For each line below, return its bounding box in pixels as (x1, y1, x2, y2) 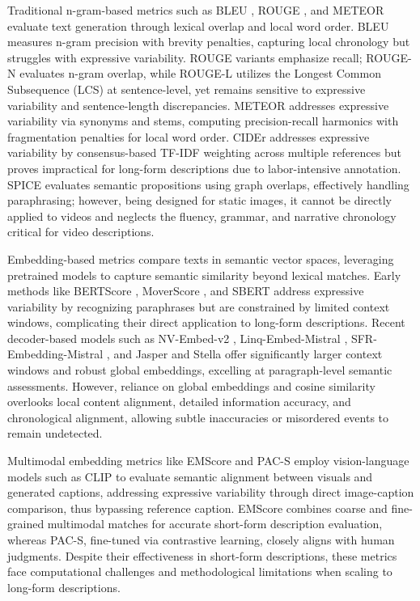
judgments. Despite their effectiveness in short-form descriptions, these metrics (7, 547, 397, 564)
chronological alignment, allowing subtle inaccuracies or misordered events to (7, 408, 389, 425)
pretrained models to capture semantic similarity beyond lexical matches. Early (7, 266, 401, 283)
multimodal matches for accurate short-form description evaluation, (47, 515, 383, 532)
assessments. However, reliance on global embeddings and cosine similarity (7, 377, 375, 394)
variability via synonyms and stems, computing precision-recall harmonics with (7, 112, 399, 129)
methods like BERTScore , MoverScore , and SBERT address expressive (7, 282, 364, 299)
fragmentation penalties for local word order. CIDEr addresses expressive (7, 128, 370, 145)
